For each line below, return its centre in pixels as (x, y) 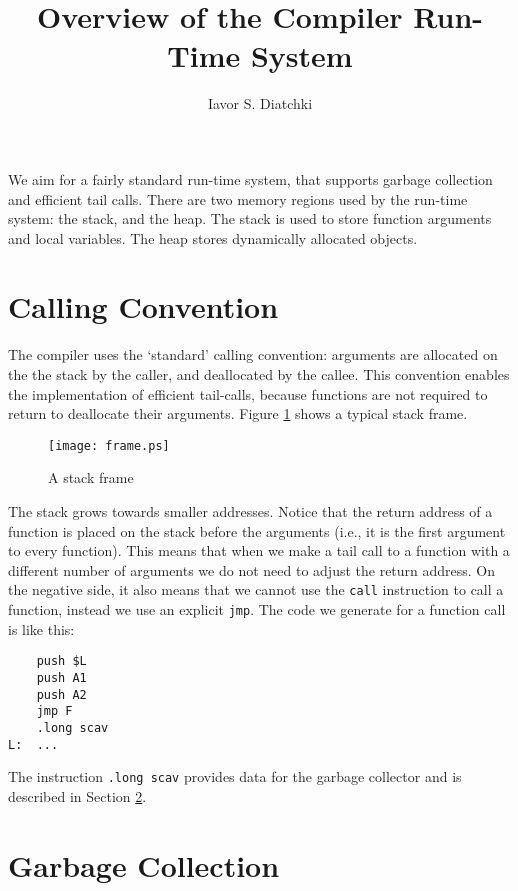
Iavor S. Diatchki (260, 103)
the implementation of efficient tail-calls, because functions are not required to (248, 393)
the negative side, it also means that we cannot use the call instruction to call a (256, 589)
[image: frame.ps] (109, 445)
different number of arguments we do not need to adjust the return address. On (252, 569)
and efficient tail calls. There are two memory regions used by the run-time (238, 198)
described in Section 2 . (77, 795)
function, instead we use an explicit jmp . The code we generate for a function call (257, 609)
